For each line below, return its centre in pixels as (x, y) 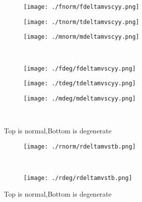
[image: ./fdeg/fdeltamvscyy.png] (80, 68)
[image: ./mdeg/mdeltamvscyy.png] (80, 98)
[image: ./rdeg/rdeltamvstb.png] (78, 178)
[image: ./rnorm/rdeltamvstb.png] (80, 146)
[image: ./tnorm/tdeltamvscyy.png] (82, 22)
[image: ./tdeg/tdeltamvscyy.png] (80, 84)
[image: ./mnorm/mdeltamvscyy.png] (82, 37)
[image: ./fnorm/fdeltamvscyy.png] (82, 7)
